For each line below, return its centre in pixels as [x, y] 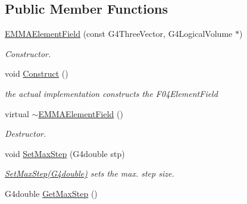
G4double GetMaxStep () [51, 193]
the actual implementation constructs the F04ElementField [111, 93]
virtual [17, 113]
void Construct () [37, 73]
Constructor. [28, 53]
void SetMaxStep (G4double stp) [65, 153]
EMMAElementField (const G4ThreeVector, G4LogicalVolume [119, 34]
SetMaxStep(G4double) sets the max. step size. [90, 173]
